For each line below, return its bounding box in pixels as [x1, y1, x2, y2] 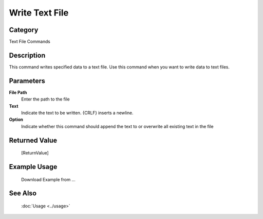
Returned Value [9, 136, 57, 144]
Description [9, 51, 46, 59]
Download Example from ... [21, 176, 75, 182]
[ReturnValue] [21, 150, 49, 156]
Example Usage [9, 163, 57, 171]
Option [9, 117, 23, 122]
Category [9, 26, 38, 34]
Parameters [9, 77, 45, 85]
